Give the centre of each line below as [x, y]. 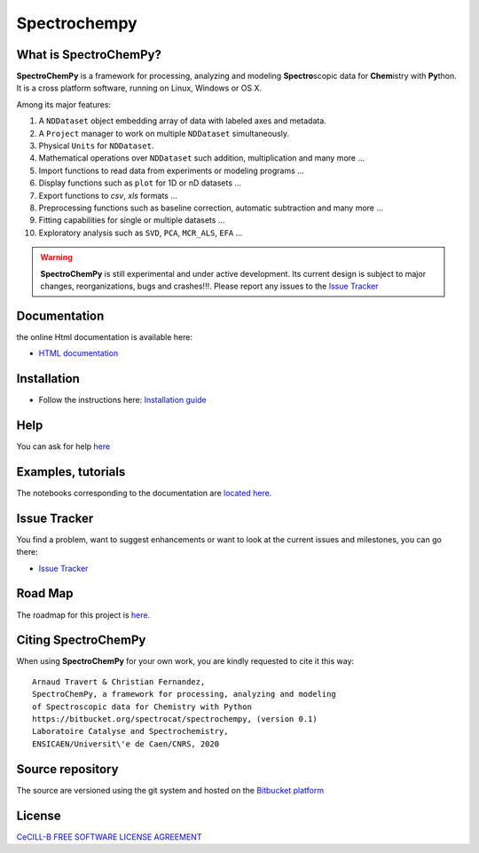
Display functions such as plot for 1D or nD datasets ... [140, 183]
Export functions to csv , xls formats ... [108, 195]
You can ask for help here [63, 446]
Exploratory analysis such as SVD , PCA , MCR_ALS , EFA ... [141, 233]
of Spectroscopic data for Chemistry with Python [142, 707]
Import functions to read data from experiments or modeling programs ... [172, 170]
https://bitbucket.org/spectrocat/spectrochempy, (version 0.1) [175, 719]
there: [27, 552]
